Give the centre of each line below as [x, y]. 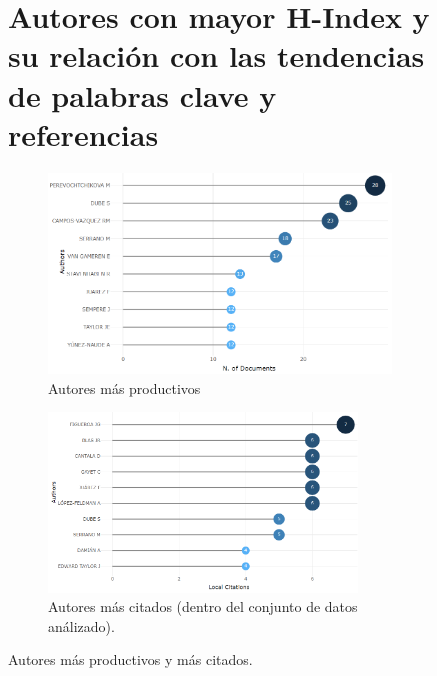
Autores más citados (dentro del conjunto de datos [203, 606]
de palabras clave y [142, 94]
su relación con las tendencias [216, 55]
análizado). [81, 625]
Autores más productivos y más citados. [130, 659]
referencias [83, 133]
